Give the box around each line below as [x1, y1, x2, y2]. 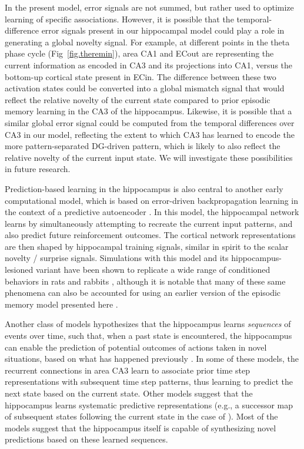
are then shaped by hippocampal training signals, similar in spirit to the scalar [5, 240, 289, 252]
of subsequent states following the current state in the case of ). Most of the [5, 410, 278, 422]
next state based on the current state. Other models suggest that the [5, 387, 253, 399]
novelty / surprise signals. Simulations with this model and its [5, 252, 229, 264]
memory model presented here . [5, 298, 118, 310]
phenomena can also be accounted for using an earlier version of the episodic [5, 286, 281, 299]
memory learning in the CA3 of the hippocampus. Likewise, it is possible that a [5, 105, 292, 117]
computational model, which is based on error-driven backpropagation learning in [5, 194, 298, 206]
